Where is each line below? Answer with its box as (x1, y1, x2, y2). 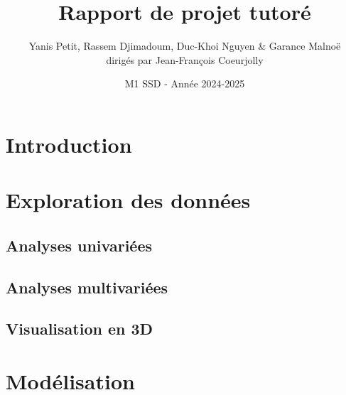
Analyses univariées (6, 234, 153, 256)
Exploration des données (6, 185, 251, 215)
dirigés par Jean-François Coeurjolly (106, 52, 264, 67)
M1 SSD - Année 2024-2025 (124, 76, 245, 91)
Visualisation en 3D (6, 318, 153, 340)
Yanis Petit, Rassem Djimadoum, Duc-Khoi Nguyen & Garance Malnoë (28, 38, 341, 53)
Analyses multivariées (6, 276, 168, 298)
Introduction (6, 129, 132, 158)
